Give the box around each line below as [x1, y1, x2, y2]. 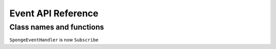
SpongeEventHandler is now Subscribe [9, 37, 99, 43]
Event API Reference [9, 8, 99, 19]
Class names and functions [9, 22, 104, 32]
